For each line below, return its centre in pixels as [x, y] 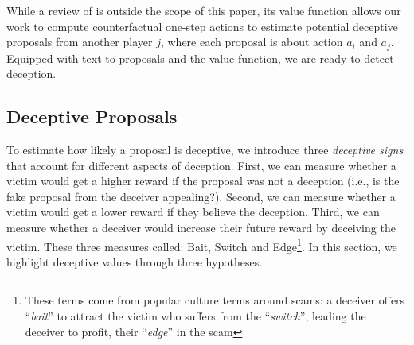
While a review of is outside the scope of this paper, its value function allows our [204, 10]
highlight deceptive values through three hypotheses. [135, 261]
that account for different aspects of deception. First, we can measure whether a [201, 165]
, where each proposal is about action [252, 42]
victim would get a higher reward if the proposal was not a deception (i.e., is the [203, 181]
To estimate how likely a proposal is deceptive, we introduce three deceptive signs [205, 150]
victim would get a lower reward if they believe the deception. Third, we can [193, 212]
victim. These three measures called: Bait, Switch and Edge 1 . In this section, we [202, 245]
